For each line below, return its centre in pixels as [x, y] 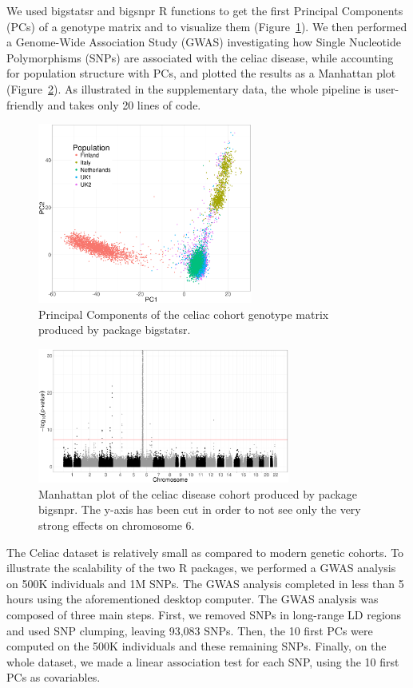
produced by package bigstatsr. [115, 330]
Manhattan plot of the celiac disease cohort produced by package [198, 493]
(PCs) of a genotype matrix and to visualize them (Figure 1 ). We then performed [207, 26]
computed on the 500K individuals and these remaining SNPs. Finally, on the [197, 646]
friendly [25, 104]
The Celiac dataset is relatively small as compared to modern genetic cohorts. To [205, 552]
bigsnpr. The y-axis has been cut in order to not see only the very [200, 509]
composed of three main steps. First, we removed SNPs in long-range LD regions [204, 614]
